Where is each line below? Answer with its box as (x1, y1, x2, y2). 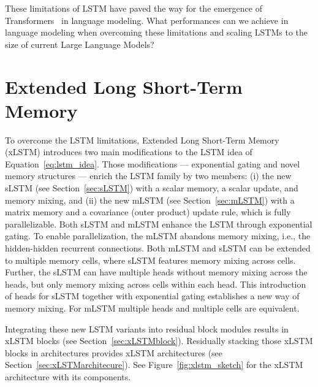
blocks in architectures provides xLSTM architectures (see (5, 346, 223, 359)
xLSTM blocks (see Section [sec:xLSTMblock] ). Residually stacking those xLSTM (5, 334, 313, 347)
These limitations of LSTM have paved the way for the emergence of (5, 2, 262, 14)
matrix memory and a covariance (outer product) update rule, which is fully (5, 205, 291, 218)
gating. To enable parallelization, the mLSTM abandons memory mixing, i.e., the (5, 229, 311, 242)
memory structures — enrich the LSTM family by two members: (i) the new (5, 169, 292, 182)
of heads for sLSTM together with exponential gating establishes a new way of (5, 289, 300, 302)
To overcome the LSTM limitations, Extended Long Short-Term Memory (5, 133, 279, 146)
